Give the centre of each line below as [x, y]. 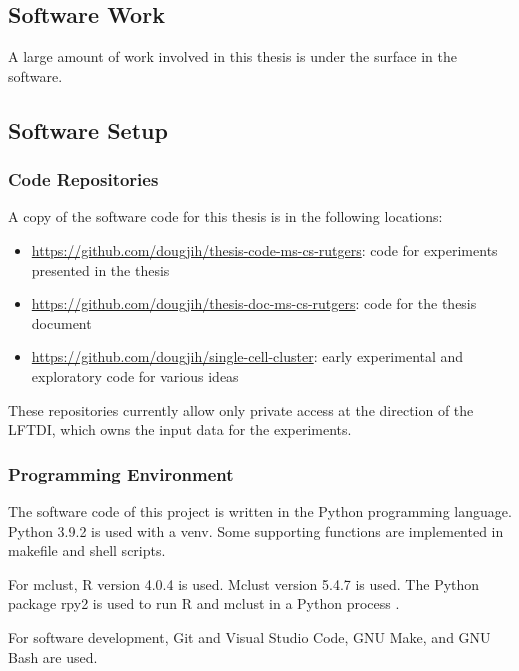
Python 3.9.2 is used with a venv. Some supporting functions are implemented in [256, 530]
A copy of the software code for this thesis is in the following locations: [225, 216]
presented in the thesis [100, 269]
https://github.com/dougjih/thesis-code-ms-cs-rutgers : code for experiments [264, 249]
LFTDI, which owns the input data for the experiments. [180, 429]
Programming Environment [121, 473]
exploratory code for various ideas [135, 375]
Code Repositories [83, 179]
